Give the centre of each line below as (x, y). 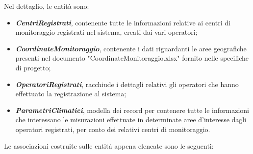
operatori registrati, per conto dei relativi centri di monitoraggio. (113, 129)
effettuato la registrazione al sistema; (71, 94)
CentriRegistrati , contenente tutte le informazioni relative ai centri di (123, 22)
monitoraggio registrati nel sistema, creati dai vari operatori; (106, 32)
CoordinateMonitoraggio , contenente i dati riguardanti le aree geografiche (131, 48)
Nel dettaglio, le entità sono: (47, 6)
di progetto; (33, 67)
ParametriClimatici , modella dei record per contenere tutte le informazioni (132, 110)
